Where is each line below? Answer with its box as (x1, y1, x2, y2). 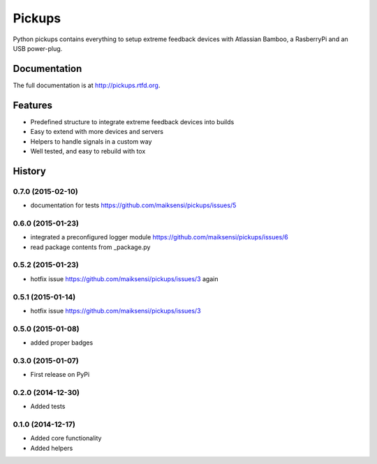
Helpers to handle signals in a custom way (30, 137, 152, 146)
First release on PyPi (30, 371, 90, 379)
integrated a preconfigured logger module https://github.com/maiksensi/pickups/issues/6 (30, 233, 289, 241)
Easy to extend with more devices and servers (30, 128, 164, 136)
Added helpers (30, 444, 73, 452)
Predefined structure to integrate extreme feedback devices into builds (30, 117, 235, 126)
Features (13, 99, 52, 111)
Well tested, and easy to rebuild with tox (30, 147, 146, 155)
